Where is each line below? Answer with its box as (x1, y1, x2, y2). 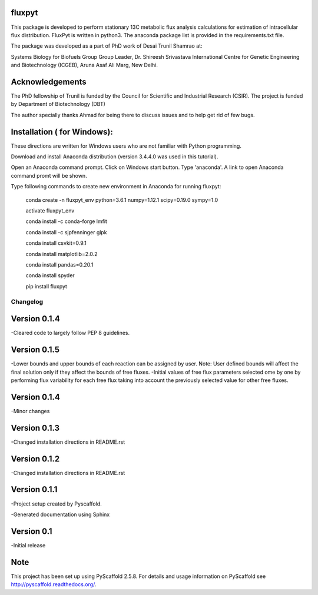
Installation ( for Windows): (11, 127, 113, 137)
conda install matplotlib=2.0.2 (25, 250, 98, 257)
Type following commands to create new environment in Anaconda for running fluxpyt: (11, 183, 221, 190)
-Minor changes (11, 407, 50, 414)
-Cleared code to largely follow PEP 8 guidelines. (11, 330, 130, 337)
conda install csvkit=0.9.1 (25, 240, 87, 247)
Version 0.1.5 (11, 345, 60, 355)
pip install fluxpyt (25, 282, 68, 290)
